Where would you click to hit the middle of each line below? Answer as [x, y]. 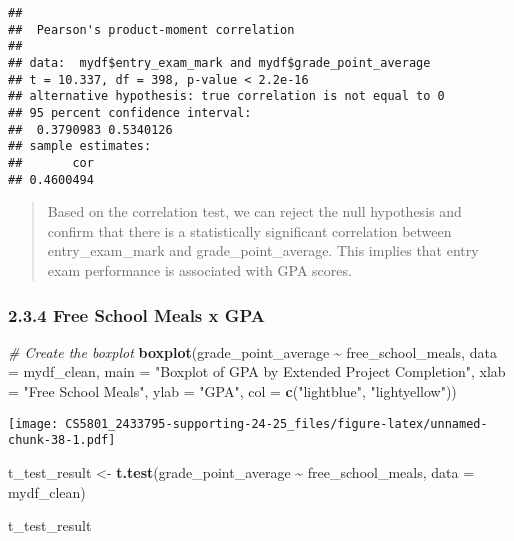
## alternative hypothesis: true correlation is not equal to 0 [226, 96]
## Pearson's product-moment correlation [151, 29]
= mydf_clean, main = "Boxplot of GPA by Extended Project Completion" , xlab [257, 371]
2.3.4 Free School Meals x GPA [137, 314]
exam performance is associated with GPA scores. [199, 270]
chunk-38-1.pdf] [62, 440]
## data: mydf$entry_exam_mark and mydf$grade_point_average [219, 62]
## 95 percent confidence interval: [130, 112]
